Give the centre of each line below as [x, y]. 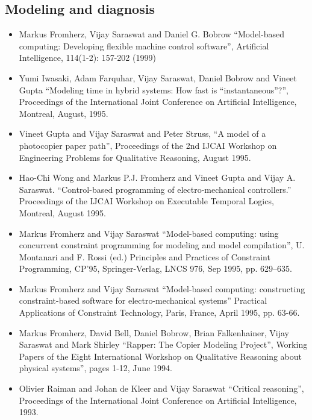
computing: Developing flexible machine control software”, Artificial [144, 45]
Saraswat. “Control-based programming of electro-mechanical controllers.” [155, 189]
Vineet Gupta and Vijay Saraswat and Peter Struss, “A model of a [142, 133]
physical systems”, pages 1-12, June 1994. [95, 368]
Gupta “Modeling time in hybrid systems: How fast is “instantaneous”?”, [154, 89]
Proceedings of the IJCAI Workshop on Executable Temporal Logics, [146, 201]
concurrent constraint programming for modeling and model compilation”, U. [162, 245]
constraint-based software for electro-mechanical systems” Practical [143, 300]
